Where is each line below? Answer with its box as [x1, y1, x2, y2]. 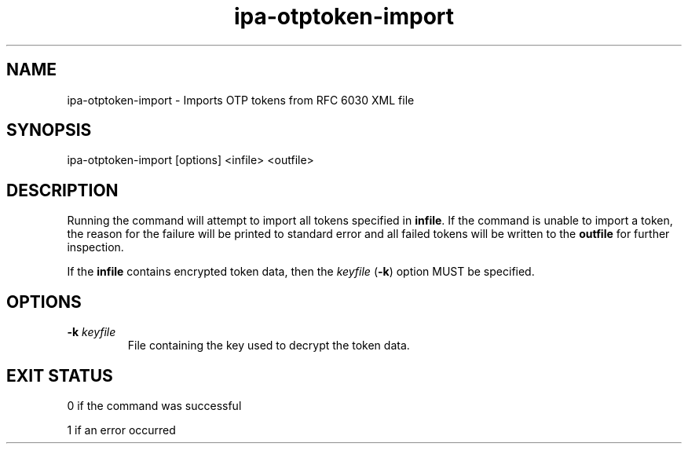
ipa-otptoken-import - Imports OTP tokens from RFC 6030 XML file [67, 93, 415, 107]
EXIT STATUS [6, 365, 113, 386]
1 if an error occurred [67, 423, 176, 437]
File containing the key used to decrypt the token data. [127, 338, 410, 353]
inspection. [67, 240, 124, 254]
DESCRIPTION [6, 180, 119, 200]
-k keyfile [67, 325, 116, 339]
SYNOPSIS [6, 120, 92, 141]
